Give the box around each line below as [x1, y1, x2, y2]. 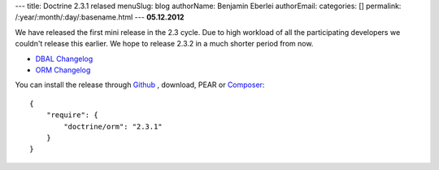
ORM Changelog [35, 65, 91, 75]
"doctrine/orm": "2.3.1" [63, 122, 163, 131]
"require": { [46, 111, 98, 120]
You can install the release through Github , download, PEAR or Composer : [15, 80, 265, 89]
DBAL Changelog [35, 54, 93, 63]
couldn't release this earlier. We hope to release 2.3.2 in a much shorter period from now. [15, 39, 314, 49]
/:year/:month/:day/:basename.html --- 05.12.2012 [15, 12, 185, 22]
